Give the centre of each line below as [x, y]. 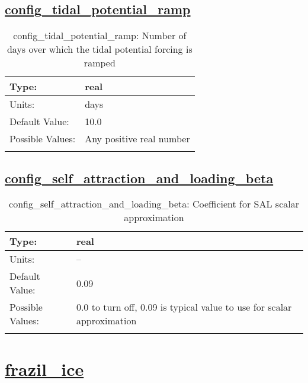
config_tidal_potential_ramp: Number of [100, 36]
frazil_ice [44, 368]
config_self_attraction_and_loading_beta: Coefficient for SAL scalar [154, 204]
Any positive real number [137, 139]
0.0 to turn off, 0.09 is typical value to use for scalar [184, 307]
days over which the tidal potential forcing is [100, 49]
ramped [100, 63]
